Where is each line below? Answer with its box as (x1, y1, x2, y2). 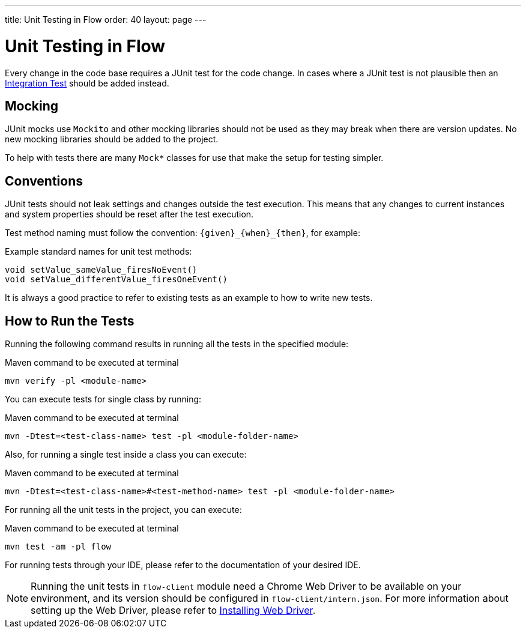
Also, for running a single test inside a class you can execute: (5, 449, 247, 460)
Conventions (5, 173, 83, 189)
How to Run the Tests (5, 313, 135, 329)
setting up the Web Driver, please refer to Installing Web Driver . (31, 604, 316, 617)
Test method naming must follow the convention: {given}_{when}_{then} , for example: (5, 228, 360, 238)
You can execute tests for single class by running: (5, 394, 202, 405)
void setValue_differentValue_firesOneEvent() (5, 274, 228, 285)
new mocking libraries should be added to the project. (5, 134, 219, 145)
